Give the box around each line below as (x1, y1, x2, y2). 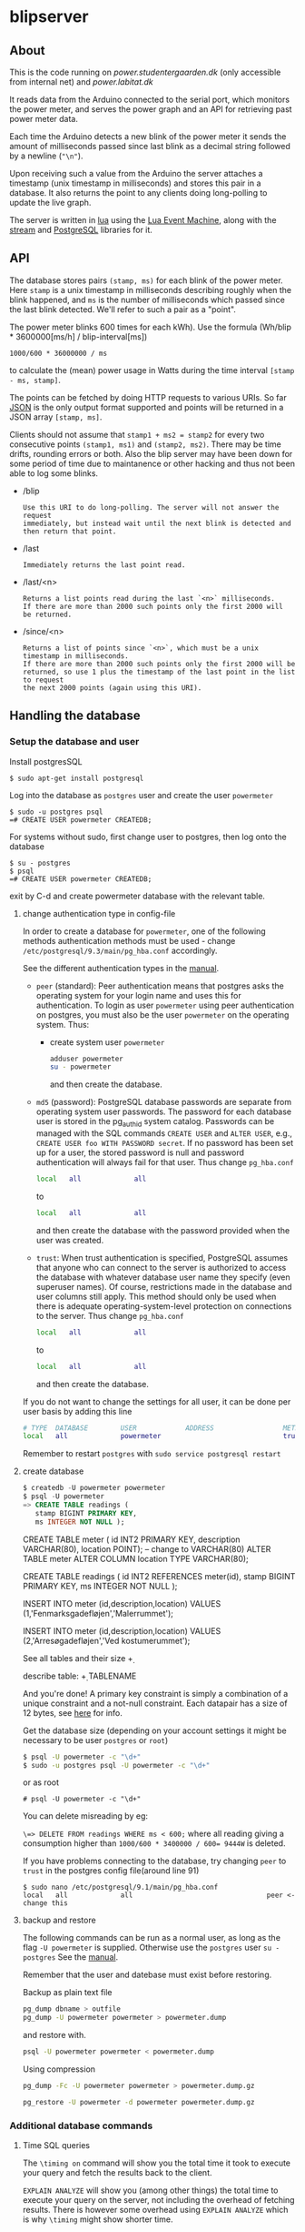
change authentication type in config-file (22, 908, 176, 918)
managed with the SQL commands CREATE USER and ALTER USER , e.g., (35, 1128, 292, 1139)
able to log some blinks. (9, 467, 98, 479)
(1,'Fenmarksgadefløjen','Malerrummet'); (22, 1608, 174, 1618)
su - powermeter (49, 1062, 112, 1071)
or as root (22, 1777, 59, 1788)
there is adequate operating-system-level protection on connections (35, 1300, 292, 1312)
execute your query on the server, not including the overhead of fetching (22, 2195, 295, 2206)
